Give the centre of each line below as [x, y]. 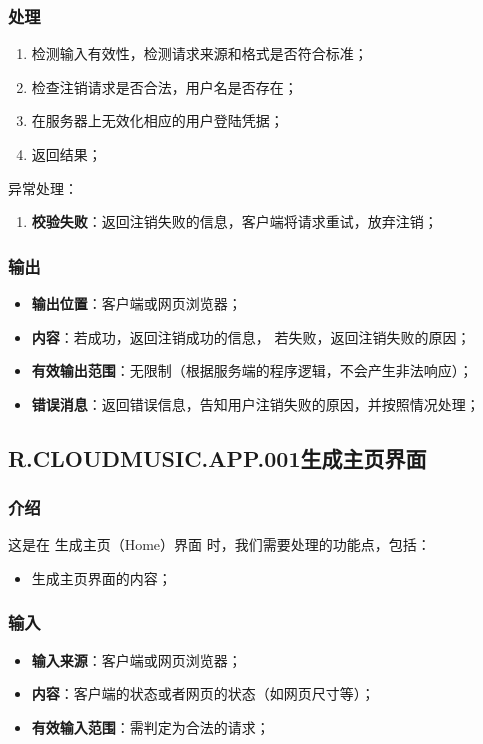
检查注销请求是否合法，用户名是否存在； [164, 86]
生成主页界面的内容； [101, 577]
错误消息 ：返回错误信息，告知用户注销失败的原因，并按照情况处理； [255, 403]
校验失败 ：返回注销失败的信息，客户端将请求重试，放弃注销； [234, 221]
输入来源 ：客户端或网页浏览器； [136, 659]
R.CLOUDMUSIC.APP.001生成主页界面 [217, 457]
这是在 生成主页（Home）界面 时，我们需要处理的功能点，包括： [219, 544]
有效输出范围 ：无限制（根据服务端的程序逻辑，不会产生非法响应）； [252, 370]
